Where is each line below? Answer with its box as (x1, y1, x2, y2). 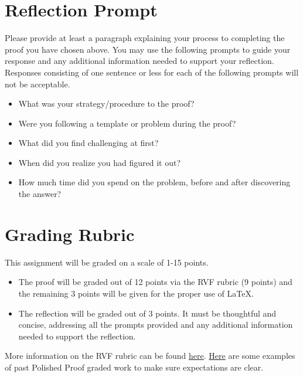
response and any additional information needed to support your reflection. (5, 55, 274, 67)
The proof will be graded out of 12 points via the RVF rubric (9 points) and (18, 276, 292, 288)
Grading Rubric (5, 222, 135, 246)
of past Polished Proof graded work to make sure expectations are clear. (5, 361, 264, 373)
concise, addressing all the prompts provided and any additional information (18, 318, 293, 331)
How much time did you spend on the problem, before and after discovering (18, 176, 291, 188)
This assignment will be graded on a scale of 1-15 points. (5, 256, 209, 268)
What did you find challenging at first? (18, 137, 159, 149)
